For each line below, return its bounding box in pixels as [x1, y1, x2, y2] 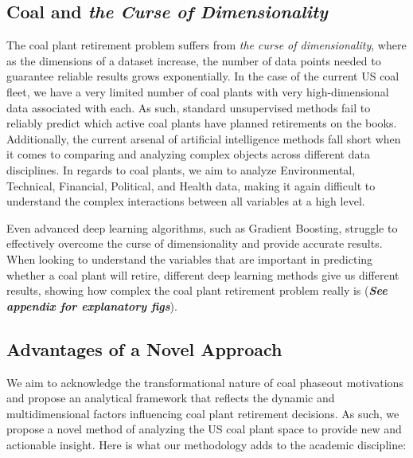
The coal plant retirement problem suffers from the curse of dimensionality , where [6, 37, 407, 53]
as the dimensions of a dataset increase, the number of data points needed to [6, 52, 381, 69]
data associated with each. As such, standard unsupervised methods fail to [6, 99, 371, 115]
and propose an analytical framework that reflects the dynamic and [6, 389, 335, 406]
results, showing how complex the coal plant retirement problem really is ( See [6, 282, 388, 299]
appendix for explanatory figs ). [6, 297, 177, 314]
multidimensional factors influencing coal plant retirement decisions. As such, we [6, 405, 399, 421]
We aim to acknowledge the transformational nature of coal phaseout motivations [6, 374, 403, 390]
